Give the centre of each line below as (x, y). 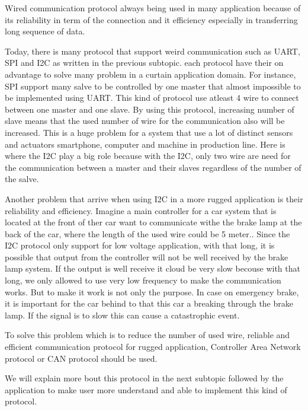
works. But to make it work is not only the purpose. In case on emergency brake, (152, 291)
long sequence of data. (45, 31)
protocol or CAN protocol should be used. (81, 358)
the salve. (22, 179)
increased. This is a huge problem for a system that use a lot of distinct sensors (149, 132)
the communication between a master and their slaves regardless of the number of (153, 167)
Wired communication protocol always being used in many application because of (153, 8)
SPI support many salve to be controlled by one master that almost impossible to (153, 86)
